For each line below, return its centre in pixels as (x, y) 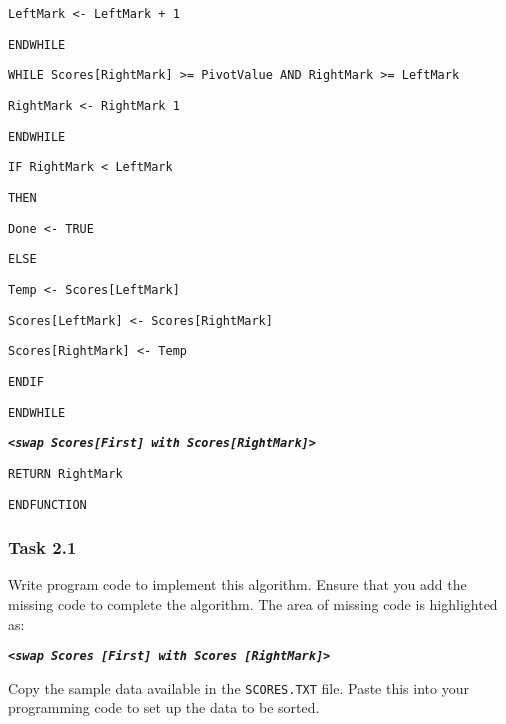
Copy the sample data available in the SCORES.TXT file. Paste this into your (238, 687)
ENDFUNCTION (47, 504)
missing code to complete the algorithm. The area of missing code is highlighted (253, 603)
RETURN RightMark (65, 473)
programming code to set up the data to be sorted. (164, 707)
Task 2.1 (42, 547)
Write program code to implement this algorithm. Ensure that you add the (237, 584)
